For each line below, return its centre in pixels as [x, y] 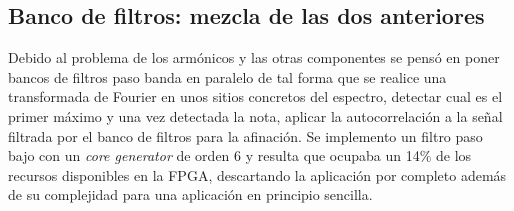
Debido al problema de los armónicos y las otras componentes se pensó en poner [254, 57]
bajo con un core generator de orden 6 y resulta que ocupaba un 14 [214, 155]
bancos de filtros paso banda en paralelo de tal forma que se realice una [227, 76]
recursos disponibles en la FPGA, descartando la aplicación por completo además [257, 174]
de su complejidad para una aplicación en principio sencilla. [190, 194]
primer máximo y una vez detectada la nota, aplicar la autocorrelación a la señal [255, 115]
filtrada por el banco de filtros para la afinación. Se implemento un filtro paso [245, 135]
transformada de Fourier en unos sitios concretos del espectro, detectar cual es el [255, 96]
